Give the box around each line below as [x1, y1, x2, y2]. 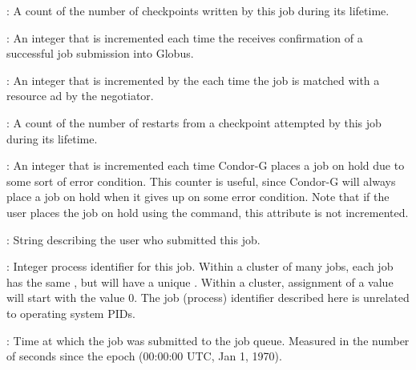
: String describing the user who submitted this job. [6, 231, 261, 247]
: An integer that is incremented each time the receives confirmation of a [6, 29, 363, 46]
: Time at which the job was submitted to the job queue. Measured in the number [6, 332, 410, 348]
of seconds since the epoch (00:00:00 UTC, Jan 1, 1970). [6, 348, 282, 364]
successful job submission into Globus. [6, 45, 194, 62]
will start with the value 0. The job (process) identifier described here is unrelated [6, 289, 410, 306]
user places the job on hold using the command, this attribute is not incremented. [6, 203, 409, 220]
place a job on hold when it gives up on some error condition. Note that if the [6, 188, 390, 205]
